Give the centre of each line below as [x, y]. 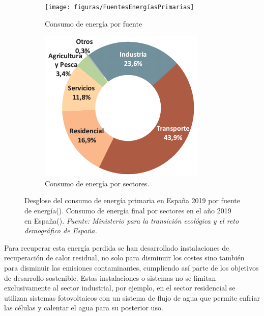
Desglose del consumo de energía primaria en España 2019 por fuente [132, 200]
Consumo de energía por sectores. [97, 183]
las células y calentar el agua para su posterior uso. [84, 308]
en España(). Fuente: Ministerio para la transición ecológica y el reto [132, 220]
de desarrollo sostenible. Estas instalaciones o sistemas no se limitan [110, 277]
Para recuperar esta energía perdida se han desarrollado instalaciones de [117, 247]
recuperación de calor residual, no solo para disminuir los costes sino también [124, 258]
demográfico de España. [61, 230]
